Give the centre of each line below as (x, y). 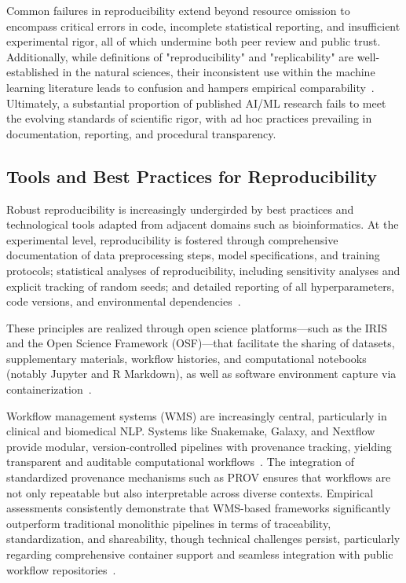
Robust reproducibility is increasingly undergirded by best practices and (180, 209)
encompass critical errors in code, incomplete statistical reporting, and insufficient (203, 26)
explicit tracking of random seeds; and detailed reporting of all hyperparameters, (201, 286)
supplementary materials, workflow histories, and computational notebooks (187, 358)
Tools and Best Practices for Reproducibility (192, 176)
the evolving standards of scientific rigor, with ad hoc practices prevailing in (189, 118)
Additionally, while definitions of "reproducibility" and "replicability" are (180, 56)
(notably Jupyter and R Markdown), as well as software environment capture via (201, 374)
